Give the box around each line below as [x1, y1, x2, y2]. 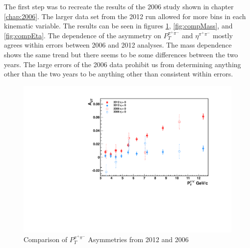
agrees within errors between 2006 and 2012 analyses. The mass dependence [4, 40, 232, 50]
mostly [212, 30, 233, 40]
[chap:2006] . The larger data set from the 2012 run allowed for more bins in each [4, 11, 246, 21]
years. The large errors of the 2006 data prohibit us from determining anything [4, 59, 241, 69]
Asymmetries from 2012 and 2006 [88, 234, 189, 245]
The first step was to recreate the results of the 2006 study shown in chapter [4, 1, 234, 11]
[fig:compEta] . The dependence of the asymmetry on [4, 30, 161, 40]
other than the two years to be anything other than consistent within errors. [4, 69, 233, 79]
